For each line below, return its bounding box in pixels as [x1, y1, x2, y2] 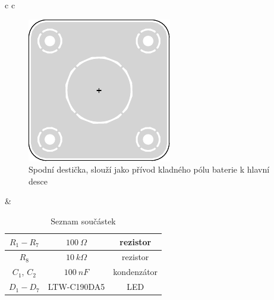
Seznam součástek [51, 214, 116, 227]
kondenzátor [113, 265, 158, 278]
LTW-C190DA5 [48, 280, 105, 293]
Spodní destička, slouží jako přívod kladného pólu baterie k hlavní [29, 163, 270, 176]
